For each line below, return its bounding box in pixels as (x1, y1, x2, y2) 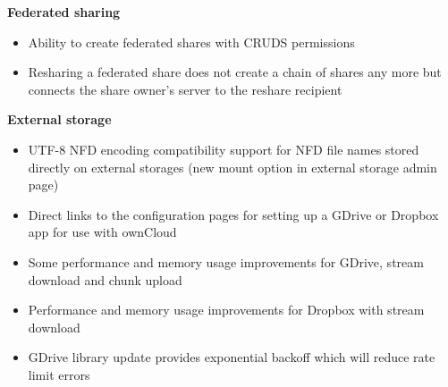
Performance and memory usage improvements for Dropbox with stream (28, 300, 425, 319)
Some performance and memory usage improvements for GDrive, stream (28, 252, 424, 271)
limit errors (28, 365, 90, 383)
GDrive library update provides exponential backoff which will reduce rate (28, 348, 435, 366)
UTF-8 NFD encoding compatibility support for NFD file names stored (28, 139, 419, 158)
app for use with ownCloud (28, 223, 177, 241)
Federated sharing (7, 3, 121, 21)
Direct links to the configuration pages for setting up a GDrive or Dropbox (28, 205, 439, 223)
